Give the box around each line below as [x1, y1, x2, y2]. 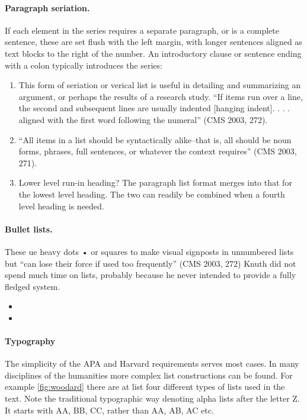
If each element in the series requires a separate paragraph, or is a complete [5, 24, 279, 36]
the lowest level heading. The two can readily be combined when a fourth [18, 188, 285, 200]
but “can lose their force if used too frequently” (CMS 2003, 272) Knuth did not [5, 257, 296, 269]
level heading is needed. [18, 199, 104, 212]
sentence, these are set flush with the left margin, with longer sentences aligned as [5, 35, 302, 48]
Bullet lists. [5, 222, 53, 235]
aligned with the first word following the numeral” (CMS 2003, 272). [18, 113, 268, 125]
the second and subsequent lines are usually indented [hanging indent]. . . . [18, 102, 290, 114]
